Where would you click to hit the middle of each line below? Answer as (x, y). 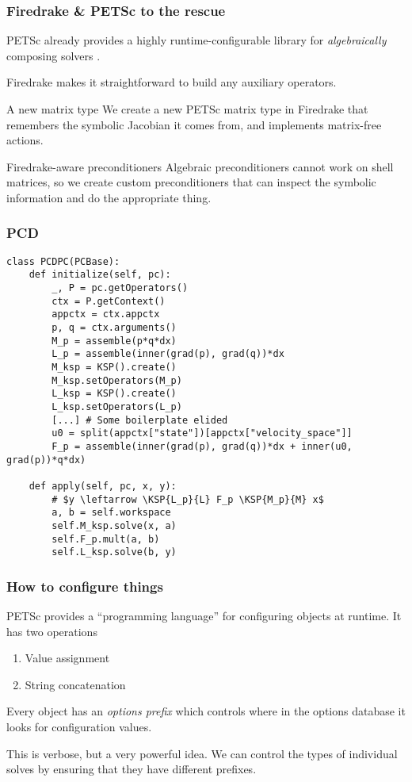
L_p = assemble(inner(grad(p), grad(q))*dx (168, 354)
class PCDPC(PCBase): (63, 261)
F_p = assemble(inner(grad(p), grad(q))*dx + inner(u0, (202, 446)
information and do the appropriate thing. (109, 197)
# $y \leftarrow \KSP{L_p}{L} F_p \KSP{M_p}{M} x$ (188, 499)
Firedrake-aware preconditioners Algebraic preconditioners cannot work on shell (200, 166)
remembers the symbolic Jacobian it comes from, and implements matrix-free (194, 124)
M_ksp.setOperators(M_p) (117, 380)
